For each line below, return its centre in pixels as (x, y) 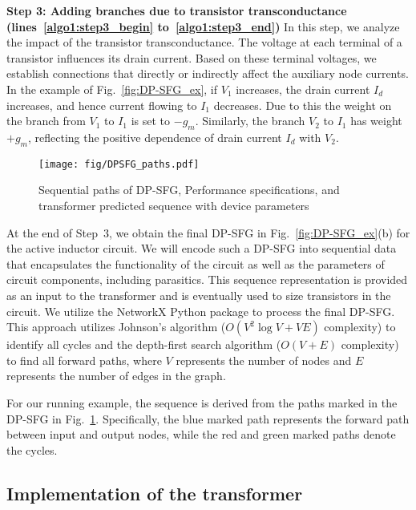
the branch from (46, 121)
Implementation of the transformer (155, 493)
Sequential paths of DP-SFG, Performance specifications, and (189, 190)
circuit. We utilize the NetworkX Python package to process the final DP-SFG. (201, 311)
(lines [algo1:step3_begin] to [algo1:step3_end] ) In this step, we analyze (203, 26)
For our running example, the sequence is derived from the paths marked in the (202, 402)
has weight (376, 121)
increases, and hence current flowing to (102, 105)
